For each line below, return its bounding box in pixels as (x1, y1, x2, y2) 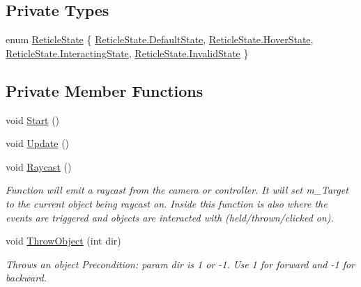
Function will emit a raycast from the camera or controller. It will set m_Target (6, 183, 348, 197)
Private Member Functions (6, 79, 203, 101)
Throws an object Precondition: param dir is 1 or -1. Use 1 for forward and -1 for (6, 256, 355, 271)
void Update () (6, 136, 70, 150)
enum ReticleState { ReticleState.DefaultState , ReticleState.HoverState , (6, 32, 314, 47)
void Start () (6, 112, 60, 127)
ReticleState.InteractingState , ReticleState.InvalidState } (6, 45, 249, 60)
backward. (6, 270, 47, 285)
